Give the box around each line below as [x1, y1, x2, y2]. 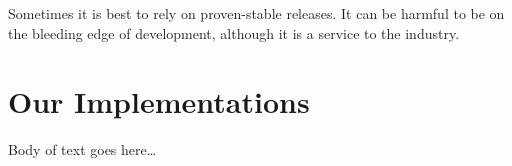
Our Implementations [8, 81, 310, 122]
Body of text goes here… [8, 139, 157, 160]
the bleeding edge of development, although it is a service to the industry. [8, 22, 460, 43]
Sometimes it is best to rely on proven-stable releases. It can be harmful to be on [8, 3, 505, 23]
